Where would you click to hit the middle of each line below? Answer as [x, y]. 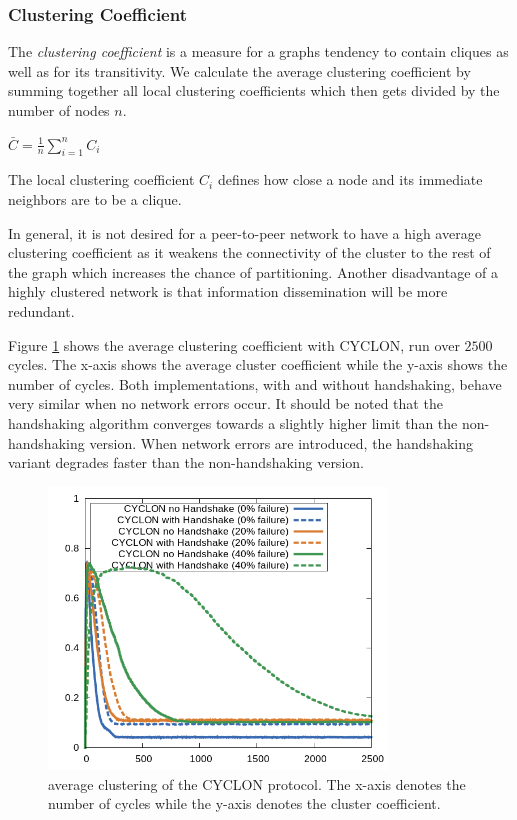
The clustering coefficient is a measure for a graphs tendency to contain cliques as [258, 51]
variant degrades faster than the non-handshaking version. [186, 462]
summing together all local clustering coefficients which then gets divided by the [254, 90]
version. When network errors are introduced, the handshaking [281, 442]
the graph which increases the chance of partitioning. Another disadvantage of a [253, 271]
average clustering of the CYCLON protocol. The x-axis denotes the [257, 783]
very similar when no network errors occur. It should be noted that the [225, 403]
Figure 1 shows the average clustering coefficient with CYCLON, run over [234, 344]
